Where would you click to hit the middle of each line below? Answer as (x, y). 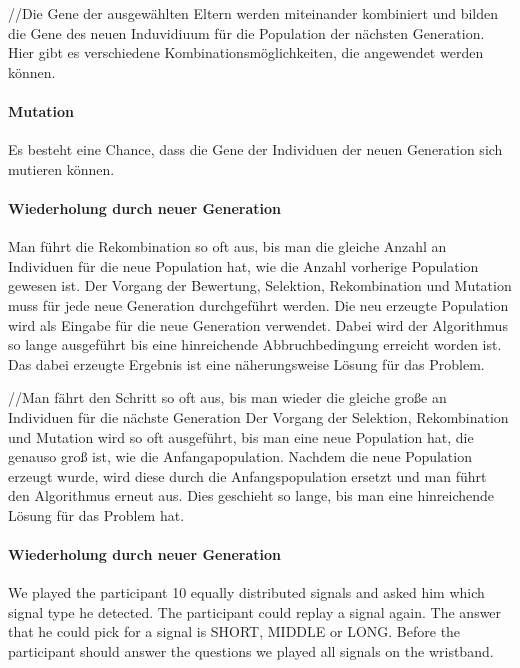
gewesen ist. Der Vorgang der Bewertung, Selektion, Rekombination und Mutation (260, 285)
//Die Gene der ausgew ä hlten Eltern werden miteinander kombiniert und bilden (253, 13)
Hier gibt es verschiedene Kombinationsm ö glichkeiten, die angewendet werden (246, 52)
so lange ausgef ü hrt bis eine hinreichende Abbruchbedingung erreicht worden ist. (255, 344)
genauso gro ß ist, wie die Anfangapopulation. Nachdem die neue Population (240, 456)
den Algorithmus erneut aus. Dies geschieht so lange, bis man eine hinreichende (251, 495)
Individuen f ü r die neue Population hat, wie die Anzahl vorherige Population (243, 265)
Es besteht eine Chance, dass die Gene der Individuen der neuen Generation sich (255, 149)
